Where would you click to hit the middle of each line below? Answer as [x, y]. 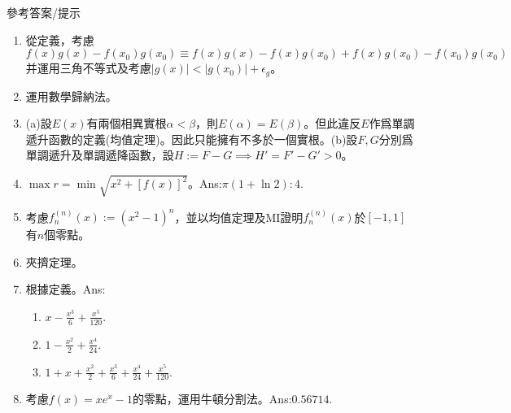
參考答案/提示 [44, 12]
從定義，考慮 [60, 39]
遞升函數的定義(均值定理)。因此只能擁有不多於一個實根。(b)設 [192, 139]
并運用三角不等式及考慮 [88, 68]
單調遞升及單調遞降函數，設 [100, 155]
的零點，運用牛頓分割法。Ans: [212, 399]
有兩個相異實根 [127, 123]
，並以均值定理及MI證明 [239, 217]
